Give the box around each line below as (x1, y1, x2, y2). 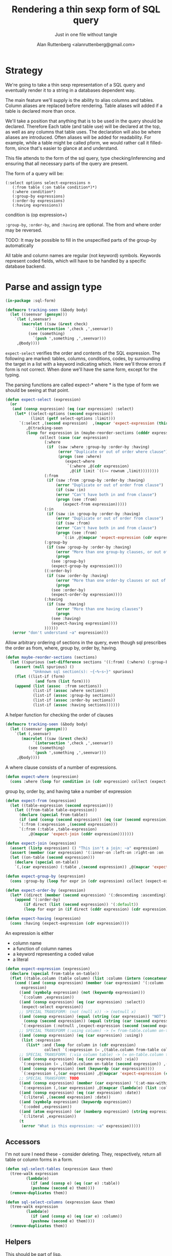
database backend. (5, 263, 46, 269)
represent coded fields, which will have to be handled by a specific (5, 258, 147, 264)
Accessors (5, 1137, 41, 1146)
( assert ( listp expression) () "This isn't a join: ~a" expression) (10, 845, 159, 851)
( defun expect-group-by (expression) (5, 873, 86, 879)
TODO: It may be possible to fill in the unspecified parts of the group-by (5, 237, 157, 243)
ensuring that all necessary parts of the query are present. (5, 160, 128, 166)
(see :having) (51, 616, 81, 621)
